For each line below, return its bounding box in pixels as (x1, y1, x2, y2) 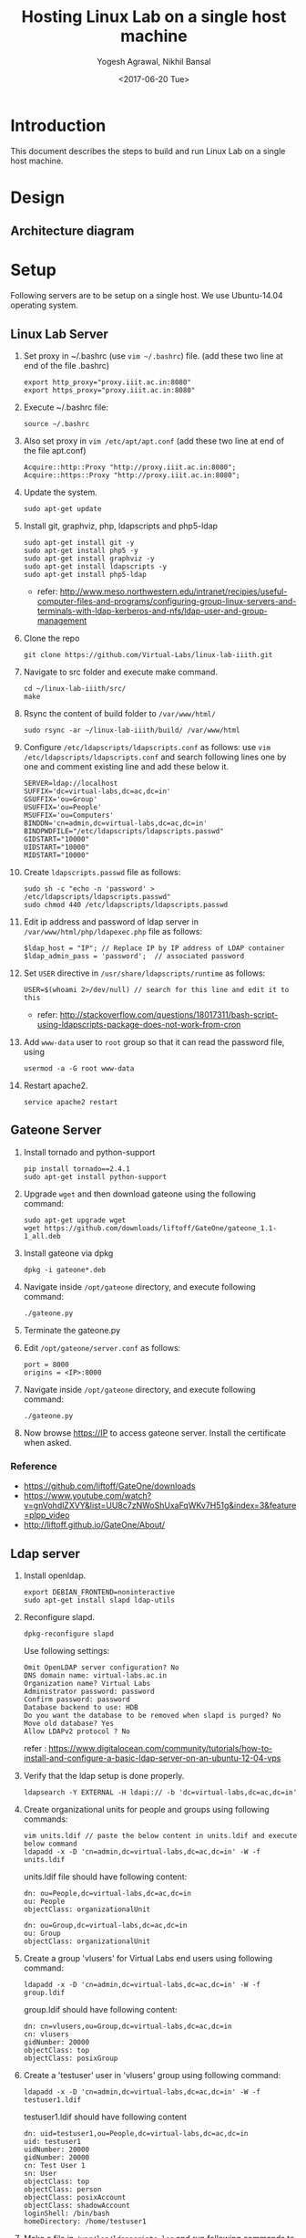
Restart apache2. (23, 1080, 89, 1092)
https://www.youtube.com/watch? (23, 1490, 152, 1501)
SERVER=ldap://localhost (23, 779, 118, 789)
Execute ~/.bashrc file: (23, 402, 108, 413)
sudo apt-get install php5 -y (23, 546, 139, 556)
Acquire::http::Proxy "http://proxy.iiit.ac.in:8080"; (23, 463, 237, 472)
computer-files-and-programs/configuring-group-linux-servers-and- (36, 596, 297, 607)
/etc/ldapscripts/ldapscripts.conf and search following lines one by (23, 751, 287, 763)
